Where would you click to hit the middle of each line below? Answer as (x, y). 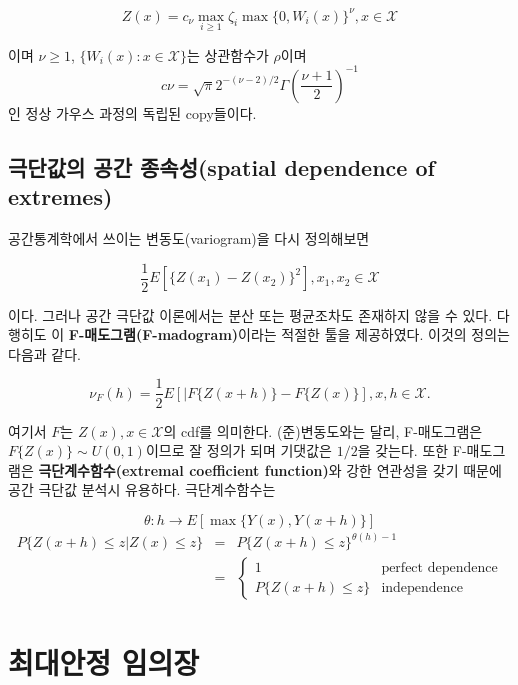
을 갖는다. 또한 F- (412, 450)
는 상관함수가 (227, 54)
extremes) (60, 196)
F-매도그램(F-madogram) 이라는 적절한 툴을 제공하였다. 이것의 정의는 (289, 334)
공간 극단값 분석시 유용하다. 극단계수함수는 (142, 489)
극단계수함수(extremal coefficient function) (183, 469)
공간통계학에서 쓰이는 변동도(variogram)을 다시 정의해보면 (189, 238)
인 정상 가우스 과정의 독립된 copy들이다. (132, 112)
